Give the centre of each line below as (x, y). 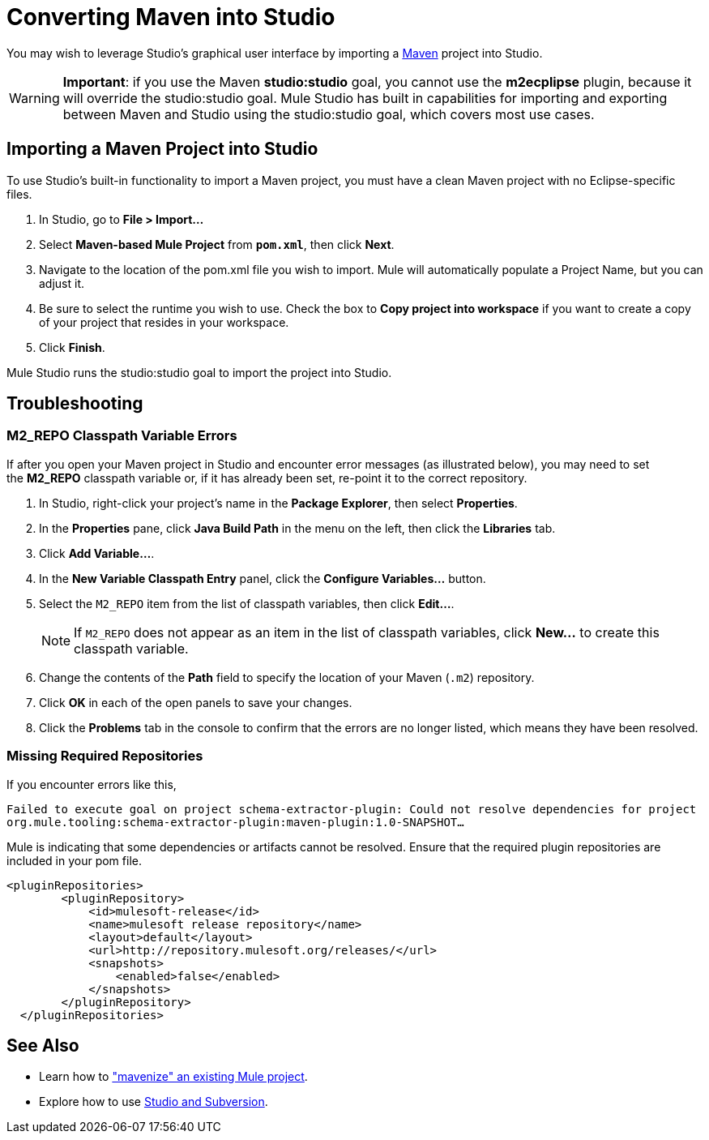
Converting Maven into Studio (171, 17)
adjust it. (62, 283)
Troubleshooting (75, 404)
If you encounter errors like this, (92, 784)
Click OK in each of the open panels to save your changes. (196, 702)
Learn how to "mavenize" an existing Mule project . (173, 1077)
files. (19, 194)
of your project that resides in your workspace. (164, 322)
